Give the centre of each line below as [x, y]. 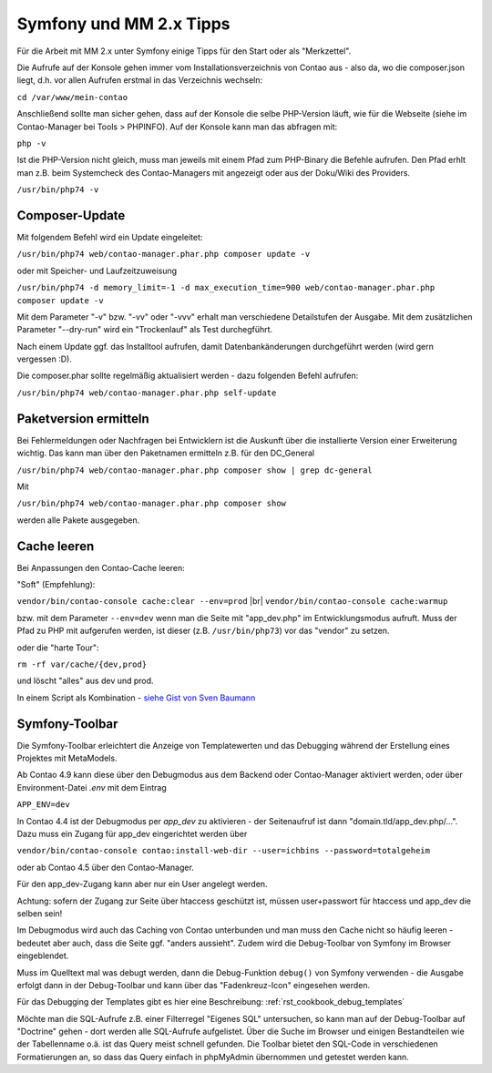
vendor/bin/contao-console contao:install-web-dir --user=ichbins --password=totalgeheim [223, 851]
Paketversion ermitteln [83, 419]
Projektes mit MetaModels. [67, 758]
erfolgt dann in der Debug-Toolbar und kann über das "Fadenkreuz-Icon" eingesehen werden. [194, 985]
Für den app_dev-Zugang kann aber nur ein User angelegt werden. [142, 884]
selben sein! [40, 913]
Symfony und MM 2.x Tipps [123, 24]
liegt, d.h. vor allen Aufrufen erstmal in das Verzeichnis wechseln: [140, 80]
